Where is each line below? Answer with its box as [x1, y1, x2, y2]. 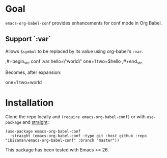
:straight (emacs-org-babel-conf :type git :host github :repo [10, 134, 147, 139]
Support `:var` [5, 35, 51, 43]
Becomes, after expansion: [5, 69, 62, 75]
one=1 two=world [5, 79, 42, 85]
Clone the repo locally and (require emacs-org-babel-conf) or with [5, 114, 146, 120]
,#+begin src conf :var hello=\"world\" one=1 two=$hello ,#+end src [5, 58, 143, 65]
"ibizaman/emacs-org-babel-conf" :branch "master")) [5, 138, 120, 143]
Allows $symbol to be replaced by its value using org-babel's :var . [5, 48, 144, 54]
